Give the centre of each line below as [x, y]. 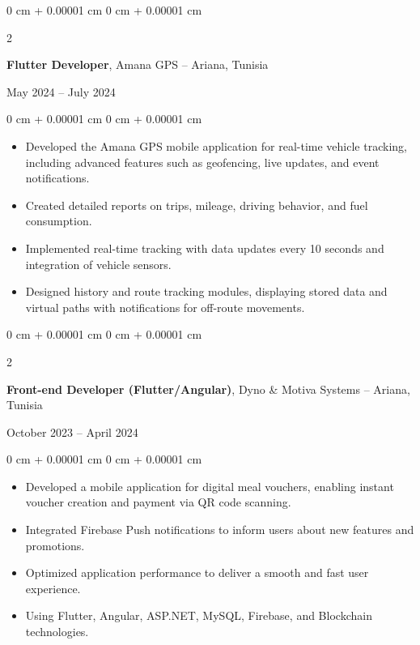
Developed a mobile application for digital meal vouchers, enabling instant [210, 486]
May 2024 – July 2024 [61, 91]
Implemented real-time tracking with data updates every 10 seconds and [205, 248]
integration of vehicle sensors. [98, 264]
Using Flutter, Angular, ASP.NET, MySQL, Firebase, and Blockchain [199, 615]
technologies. [57, 632]
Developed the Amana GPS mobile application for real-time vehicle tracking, [216, 145]
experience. [53, 588]
